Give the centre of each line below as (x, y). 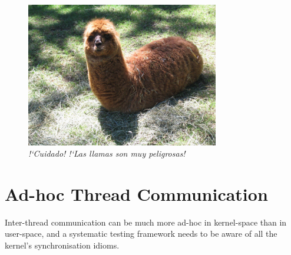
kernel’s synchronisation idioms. (62, 245)
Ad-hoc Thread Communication (136, 193)
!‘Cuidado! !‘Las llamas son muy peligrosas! (107, 153)
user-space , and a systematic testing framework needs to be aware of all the (141, 234)
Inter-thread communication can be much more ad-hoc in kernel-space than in (146, 222)
